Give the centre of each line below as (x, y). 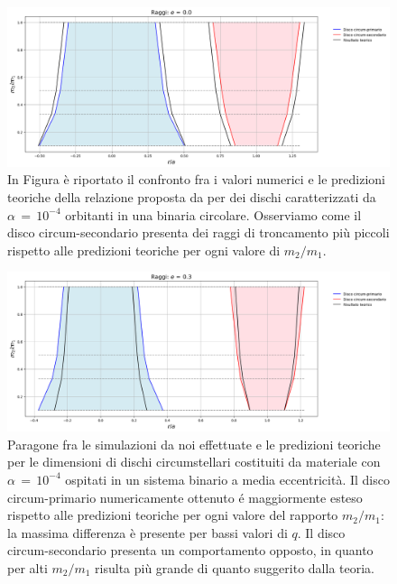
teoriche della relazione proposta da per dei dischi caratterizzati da (192, 196)
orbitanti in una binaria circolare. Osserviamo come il (213, 214)
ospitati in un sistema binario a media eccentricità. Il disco (227, 479)
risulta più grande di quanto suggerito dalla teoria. (235, 567)
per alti (28, 567)
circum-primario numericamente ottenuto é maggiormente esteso (185, 497)
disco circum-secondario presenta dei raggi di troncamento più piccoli (198, 232)
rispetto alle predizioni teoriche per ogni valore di (144, 250)
